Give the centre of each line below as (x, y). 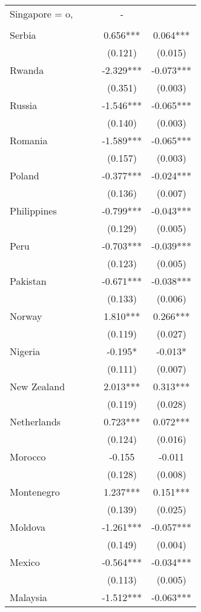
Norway (26, 316)
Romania (29, 140)
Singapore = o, (41, 14)
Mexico (25, 562)
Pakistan (28, 281)
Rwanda (27, 70)
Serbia (23, 35)
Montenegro (35, 492)
